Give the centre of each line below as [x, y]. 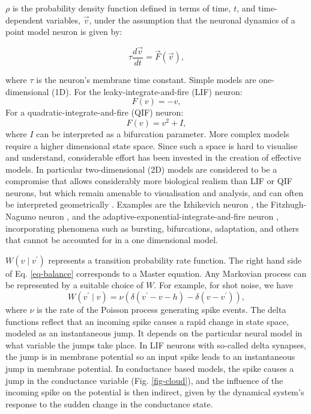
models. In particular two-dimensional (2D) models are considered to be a [141, 169]
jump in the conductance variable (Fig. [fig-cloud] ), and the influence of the [144, 380]
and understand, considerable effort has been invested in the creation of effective [153, 157]
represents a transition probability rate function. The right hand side [175, 260]
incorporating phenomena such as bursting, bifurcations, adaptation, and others [152, 228]
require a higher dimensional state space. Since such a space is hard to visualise [152, 145]
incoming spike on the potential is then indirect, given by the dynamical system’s [155, 392]
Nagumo [21, 216]
